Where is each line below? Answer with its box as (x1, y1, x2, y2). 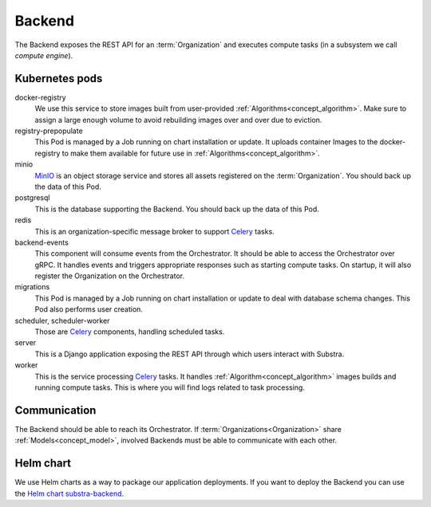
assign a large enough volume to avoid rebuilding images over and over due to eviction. (34, 115, 322, 124)
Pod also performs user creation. (34, 305, 144, 314)
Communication (14, 403, 97, 417)
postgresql (14, 193, 50, 202)
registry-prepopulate (14, 126, 83, 136)
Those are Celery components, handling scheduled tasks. (34, 327, 225, 336)
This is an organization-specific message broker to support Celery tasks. (34, 226, 275, 236)
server (14, 338, 37, 348)
